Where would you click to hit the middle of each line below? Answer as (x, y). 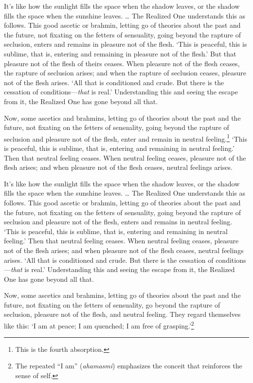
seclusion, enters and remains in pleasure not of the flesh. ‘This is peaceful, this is (126, 44)
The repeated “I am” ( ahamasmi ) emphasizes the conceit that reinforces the (129, 365)
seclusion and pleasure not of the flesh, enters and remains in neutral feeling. (118, 222)
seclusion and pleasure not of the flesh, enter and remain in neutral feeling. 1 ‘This (126, 138)
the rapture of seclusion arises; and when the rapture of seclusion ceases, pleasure (125, 73)
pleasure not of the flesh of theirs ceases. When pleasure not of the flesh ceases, (122, 63)
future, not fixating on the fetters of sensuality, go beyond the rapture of (112, 304)
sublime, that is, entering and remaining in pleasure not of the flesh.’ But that (120, 53)
